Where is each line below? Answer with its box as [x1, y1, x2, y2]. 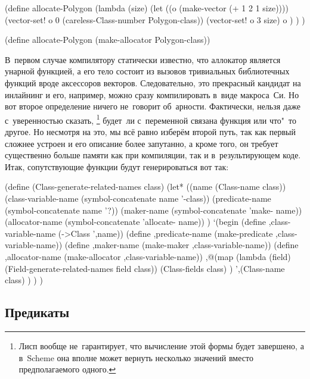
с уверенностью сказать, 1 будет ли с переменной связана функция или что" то [5, 112, 297, 126]
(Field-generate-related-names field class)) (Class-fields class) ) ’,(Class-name [5, 262, 285, 274]
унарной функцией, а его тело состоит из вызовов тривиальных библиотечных [5, 65, 290, 77]
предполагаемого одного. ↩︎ [18, 363, 116, 375]
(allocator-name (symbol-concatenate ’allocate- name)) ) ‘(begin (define [5, 215, 266, 228]
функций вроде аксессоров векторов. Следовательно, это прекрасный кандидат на [5, 76, 301, 89]
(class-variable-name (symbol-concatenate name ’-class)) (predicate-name [5, 192, 271, 204]
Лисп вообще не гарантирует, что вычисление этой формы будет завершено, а [18, 339, 304, 352]
